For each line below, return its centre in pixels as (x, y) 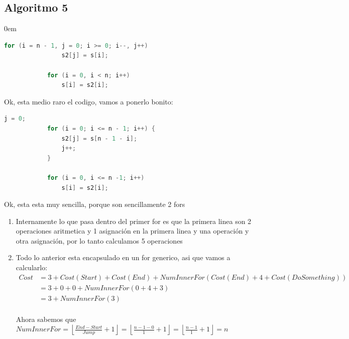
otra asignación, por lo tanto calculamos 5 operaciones (99, 240)
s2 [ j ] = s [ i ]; (85, 55)
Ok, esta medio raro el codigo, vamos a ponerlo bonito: (89, 101)
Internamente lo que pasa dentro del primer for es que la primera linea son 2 (134, 221)
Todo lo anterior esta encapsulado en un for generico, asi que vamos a (123, 257)
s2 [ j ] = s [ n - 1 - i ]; (99, 138)
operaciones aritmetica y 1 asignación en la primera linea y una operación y (132, 231)
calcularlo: (32, 267)
